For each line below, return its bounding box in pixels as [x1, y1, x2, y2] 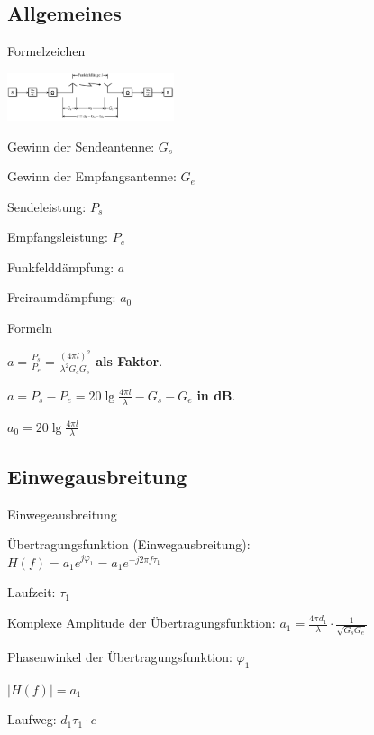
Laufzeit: [7, 583, 56, 602]
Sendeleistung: [7, 197, 87, 216]
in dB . [196, 385, 236, 404]
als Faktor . [96, 351, 163, 370]
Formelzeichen [7, 41, 86, 60]
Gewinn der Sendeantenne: [7, 136, 155, 155]
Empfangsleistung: [7, 227, 108, 246]
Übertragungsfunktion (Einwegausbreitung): [7, 535, 251, 554]
